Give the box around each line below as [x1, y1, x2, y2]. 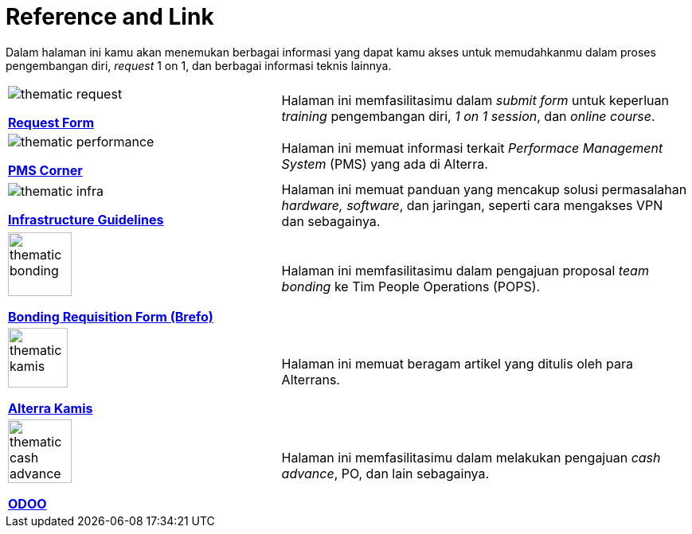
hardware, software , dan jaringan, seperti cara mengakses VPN [281, 197, 663, 213]
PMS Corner [8, 162, 83, 178]
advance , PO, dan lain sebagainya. [281, 465, 490, 481]
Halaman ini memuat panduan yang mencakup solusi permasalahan [281, 181, 687, 197]
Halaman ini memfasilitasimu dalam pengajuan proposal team [281, 262, 649, 279]
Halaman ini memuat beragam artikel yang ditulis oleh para [281, 356, 633, 372]
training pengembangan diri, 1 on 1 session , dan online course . [281, 107, 655, 124]
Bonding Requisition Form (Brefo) [8, 308, 213, 325]
